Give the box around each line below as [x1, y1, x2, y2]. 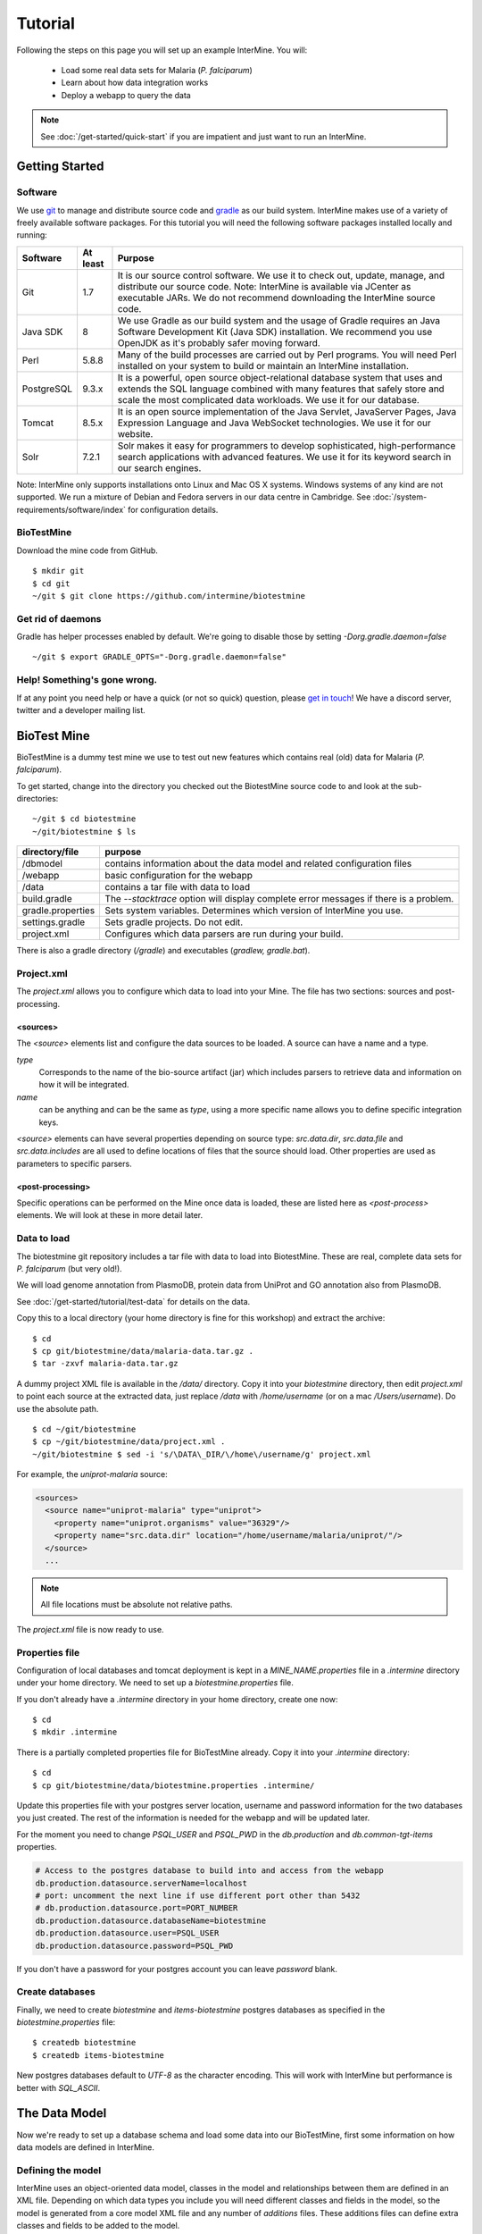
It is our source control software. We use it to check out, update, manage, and [117, 269, 445, 281]
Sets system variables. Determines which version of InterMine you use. [104, 904, 403, 917]
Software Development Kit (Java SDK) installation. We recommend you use [117, 325, 433, 338]
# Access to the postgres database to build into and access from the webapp [35, 1866, 384, 1876]
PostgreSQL [21, 382, 73, 395]
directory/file [21, 845, 79, 858]
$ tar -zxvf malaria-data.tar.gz [32, 1358, 179, 1369]
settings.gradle [21, 916, 85, 928]
